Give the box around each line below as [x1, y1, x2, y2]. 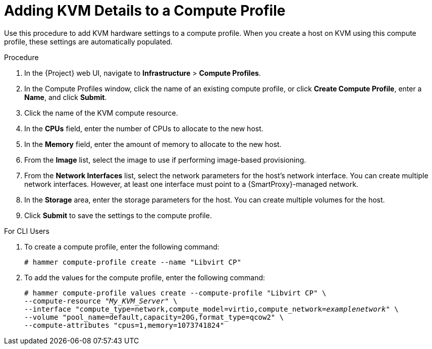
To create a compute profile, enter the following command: [24, 242, 220, 251]
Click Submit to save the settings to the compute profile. [24, 211, 212, 220]
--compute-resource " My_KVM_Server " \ [24, 296, 178, 305]
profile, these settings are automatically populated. [4, 37, 173, 46]
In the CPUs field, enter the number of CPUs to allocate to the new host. [24, 124, 263, 133]
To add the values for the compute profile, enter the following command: [24, 273, 265, 282]
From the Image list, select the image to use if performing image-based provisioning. [24, 155, 306, 164]
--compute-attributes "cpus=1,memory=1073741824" [24, 321, 225, 329]
